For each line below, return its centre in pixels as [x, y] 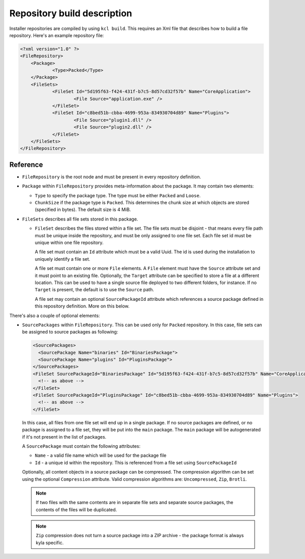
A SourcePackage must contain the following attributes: [81, 446]
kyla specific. [50, 542]
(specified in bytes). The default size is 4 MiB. [83, 210]
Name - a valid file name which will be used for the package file [101, 455]
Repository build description [71, 13]
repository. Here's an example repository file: [57, 35]
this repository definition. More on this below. [82, 306]
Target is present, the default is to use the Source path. [95, 290]
